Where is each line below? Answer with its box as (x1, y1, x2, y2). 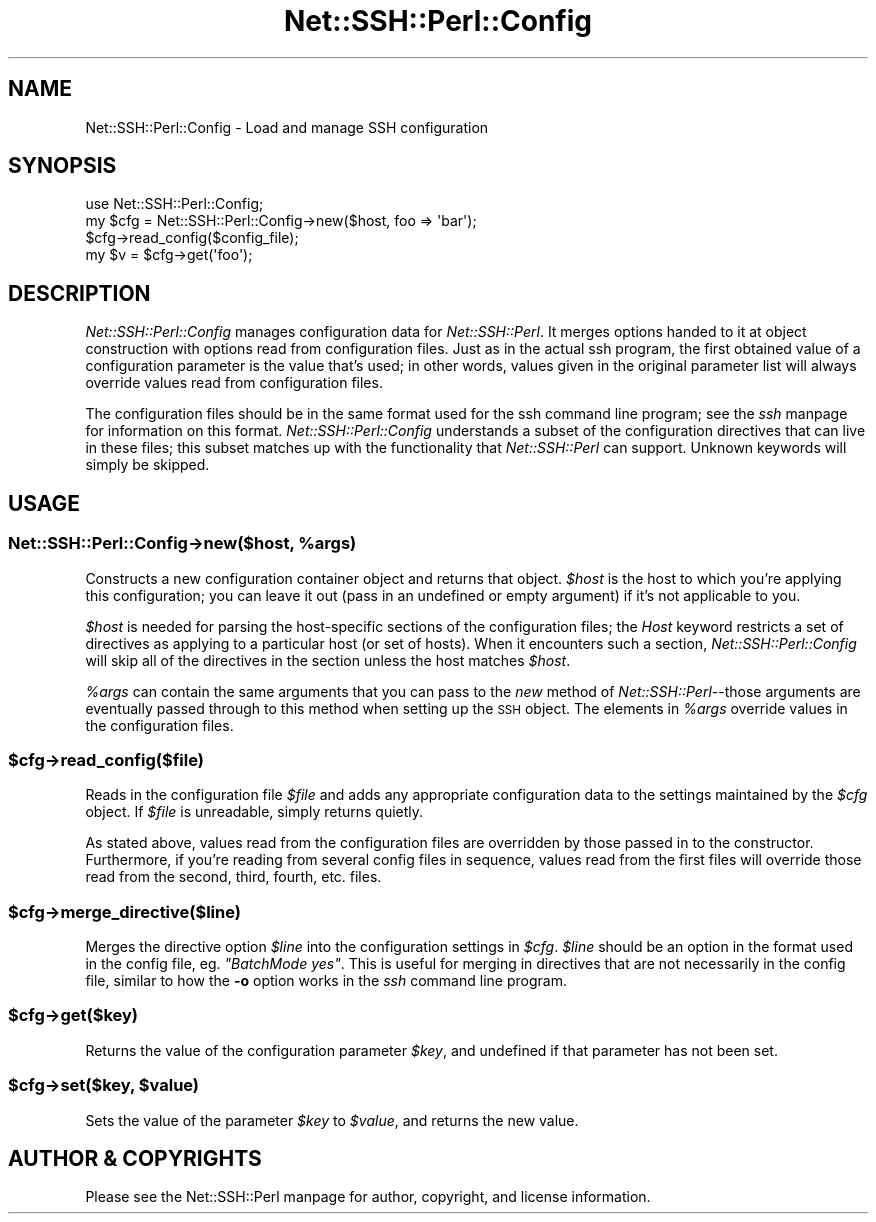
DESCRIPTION (8, 280, 151, 306)
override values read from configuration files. (85, 374, 383, 392)
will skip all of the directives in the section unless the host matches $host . (85, 651, 571, 669)
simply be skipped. (85, 456, 210, 474)
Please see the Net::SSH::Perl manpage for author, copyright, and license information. (85, 1188, 651, 1206)
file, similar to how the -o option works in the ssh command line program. (85, 972, 567, 989)
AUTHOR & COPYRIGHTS (8, 1145, 262, 1171)
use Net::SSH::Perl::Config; (85, 195, 264, 213)
